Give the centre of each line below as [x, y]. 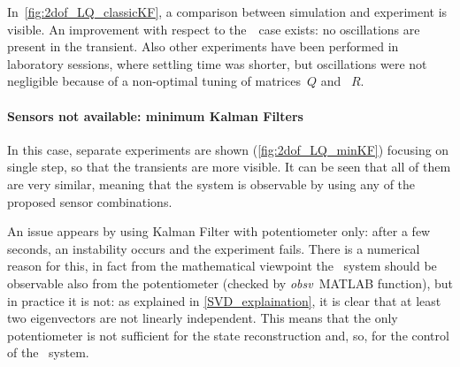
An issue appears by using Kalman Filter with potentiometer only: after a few [219, 231]
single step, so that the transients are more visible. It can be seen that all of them [229, 167]
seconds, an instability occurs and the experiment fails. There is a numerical [214, 248]
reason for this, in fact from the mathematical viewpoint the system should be [222, 266]
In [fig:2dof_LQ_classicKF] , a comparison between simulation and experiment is [227, 11]
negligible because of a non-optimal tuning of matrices [154, 81]
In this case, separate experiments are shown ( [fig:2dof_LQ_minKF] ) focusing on [228, 149]
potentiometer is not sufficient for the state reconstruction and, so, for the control [228, 335]
